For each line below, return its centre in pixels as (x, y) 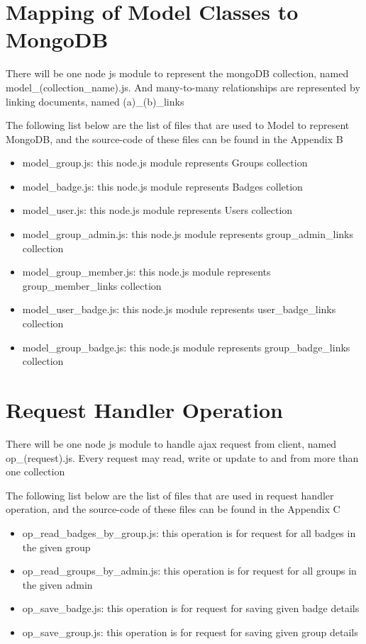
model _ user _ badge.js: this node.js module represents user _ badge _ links (179, 309)
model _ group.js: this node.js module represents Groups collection (165, 163)
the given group (56, 547)
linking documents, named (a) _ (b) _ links (95, 101)
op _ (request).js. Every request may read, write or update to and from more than (182, 457)
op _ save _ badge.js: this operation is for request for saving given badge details (191, 608)
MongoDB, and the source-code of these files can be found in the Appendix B (174, 139)
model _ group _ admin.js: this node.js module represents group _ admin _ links (188, 234)
